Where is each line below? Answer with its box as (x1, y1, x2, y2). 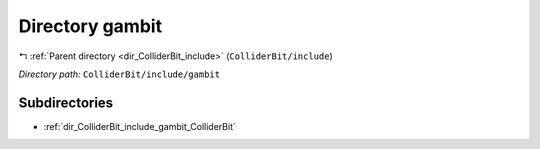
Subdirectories (18, 94, 114, 111)
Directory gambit (18, 15, 163, 37)
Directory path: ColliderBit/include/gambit (18, 68, 220, 80)
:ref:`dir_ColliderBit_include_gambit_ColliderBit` (43, 120, 237, 132)
